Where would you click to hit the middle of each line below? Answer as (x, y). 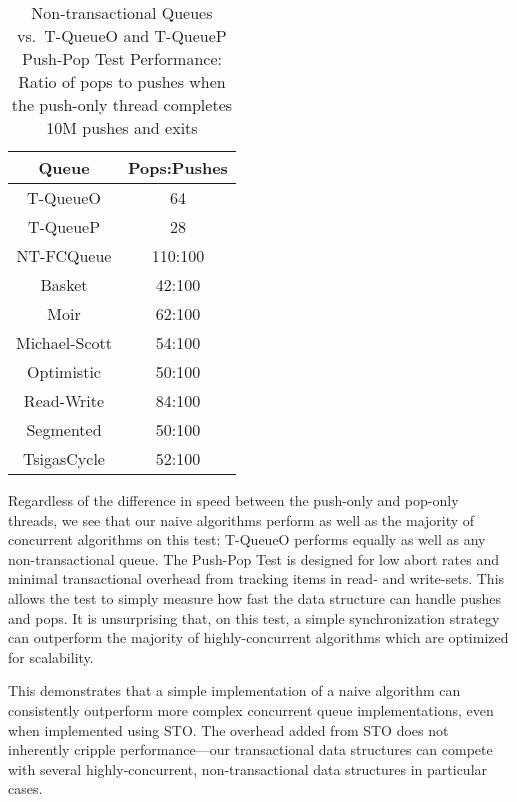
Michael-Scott (64, 342)
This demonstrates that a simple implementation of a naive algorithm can (234, 690)
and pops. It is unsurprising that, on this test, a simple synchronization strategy (254, 617)
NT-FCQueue (64, 255)
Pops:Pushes (178, 167)
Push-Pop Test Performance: (121, 58)
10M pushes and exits (122, 127)
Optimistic (64, 371)
